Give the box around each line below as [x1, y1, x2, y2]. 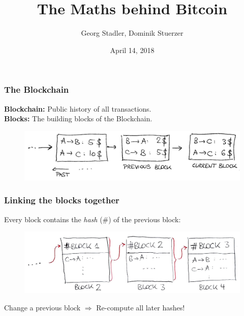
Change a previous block [4, 302, 81, 312]
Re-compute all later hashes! [96, 302, 185, 312]
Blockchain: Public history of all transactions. [4, 103, 151, 114]
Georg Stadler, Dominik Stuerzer [81, 28, 184, 38]
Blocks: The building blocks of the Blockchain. [4, 113, 152, 124]
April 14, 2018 [110, 44, 155, 55]
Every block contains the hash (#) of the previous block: [4, 214, 181, 224]
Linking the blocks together [4, 194, 119, 206]
